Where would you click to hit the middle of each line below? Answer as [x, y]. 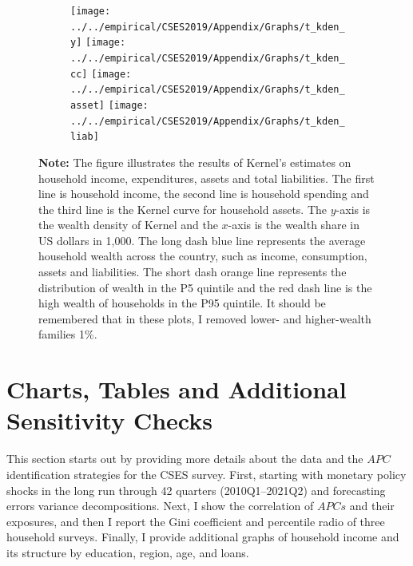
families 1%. [68, 334]
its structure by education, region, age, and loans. [128, 552]
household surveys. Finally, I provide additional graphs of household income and [203, 537]
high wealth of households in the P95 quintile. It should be [182, 303]
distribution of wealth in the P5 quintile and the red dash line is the [205, 287]
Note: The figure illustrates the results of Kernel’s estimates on [195, 162]
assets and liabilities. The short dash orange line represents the [193, 272]
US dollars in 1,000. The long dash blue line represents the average [202, 240]
